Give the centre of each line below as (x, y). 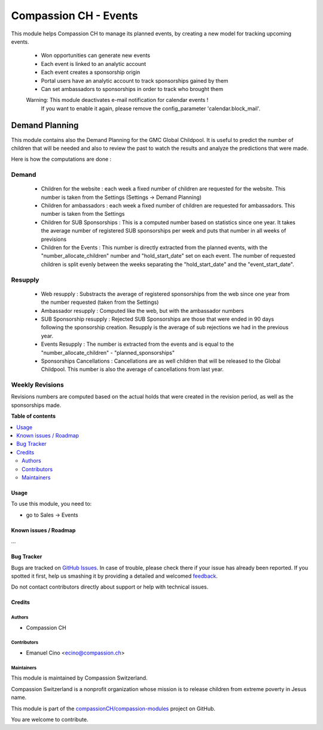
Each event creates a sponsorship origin (91, 73)
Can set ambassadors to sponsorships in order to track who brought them (132, 89)
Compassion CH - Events (74, 16)
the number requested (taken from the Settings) (100, 302)
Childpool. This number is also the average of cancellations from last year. (132, 369)
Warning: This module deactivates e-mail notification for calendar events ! (117, 100)
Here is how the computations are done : (61, 159)
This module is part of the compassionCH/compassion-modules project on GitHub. (113, 708)
